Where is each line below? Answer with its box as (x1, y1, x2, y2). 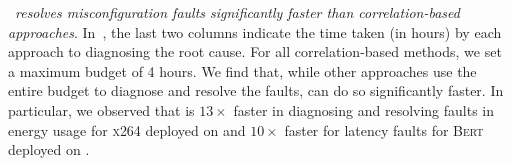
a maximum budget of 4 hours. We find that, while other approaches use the (8, 60, 477, 81)
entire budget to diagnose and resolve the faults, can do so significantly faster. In (8, 80, 504, 101)
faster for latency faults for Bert (284, 119, 484, 140)
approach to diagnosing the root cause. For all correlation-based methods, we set (8, 41, 502, 62)
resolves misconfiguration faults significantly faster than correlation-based (15, 2, 460, 22)
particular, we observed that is (8, 99, 195, 120)
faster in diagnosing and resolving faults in (233, 99, 495, 120)
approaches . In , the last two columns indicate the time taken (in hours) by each (8, 21, 502, 42)
